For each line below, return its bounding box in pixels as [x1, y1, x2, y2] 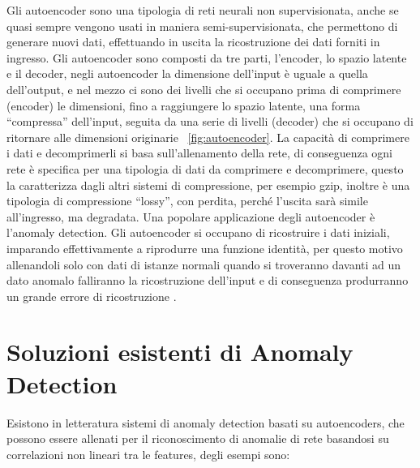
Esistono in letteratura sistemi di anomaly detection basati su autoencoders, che [6, 414, 405, 431]
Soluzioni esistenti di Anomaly [6, 335, 354, 368]
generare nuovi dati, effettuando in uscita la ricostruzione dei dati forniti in [6, 33, 380, 50]
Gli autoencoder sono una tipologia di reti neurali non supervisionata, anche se [6, 2, 399, 18]
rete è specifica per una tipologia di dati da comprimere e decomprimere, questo [6, 160, 404, 177]
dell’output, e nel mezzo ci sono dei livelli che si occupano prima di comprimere [6, 80, 401, 97]
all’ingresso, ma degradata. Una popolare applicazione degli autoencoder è [6, 208, 375, 225]
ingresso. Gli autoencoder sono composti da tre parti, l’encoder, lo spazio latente [6, 49, 407, 66]
